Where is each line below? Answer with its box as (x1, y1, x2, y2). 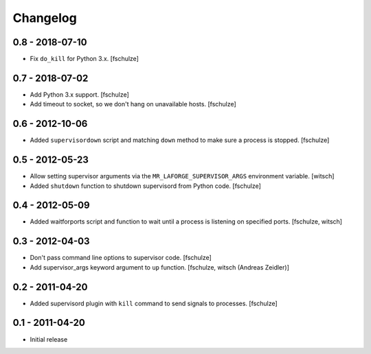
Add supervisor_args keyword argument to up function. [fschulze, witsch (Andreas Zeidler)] (30, 263, 290, 271)
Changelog (12, 10, 77, 25)
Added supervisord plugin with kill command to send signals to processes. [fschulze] (30, 299, 278, 307)
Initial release (30, 335, 68, 343)
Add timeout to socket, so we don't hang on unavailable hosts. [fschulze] (30, 100, 236, 108)
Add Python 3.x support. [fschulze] (30, 90, 130, 99)
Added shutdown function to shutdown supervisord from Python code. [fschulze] (30, 182, 261, 190)
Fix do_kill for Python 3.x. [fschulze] (30, 55, 139, 63)
